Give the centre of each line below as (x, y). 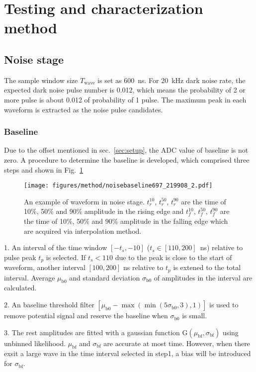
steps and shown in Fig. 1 (44, 169)
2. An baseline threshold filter (49, 305)
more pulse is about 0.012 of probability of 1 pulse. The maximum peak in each (125, 99)
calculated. (20, 288)
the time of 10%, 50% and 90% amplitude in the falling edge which (126, 221)
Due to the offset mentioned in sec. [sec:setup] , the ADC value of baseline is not (126, 150)
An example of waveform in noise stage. (84, 201)
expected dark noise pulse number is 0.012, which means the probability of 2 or (125, 90)
